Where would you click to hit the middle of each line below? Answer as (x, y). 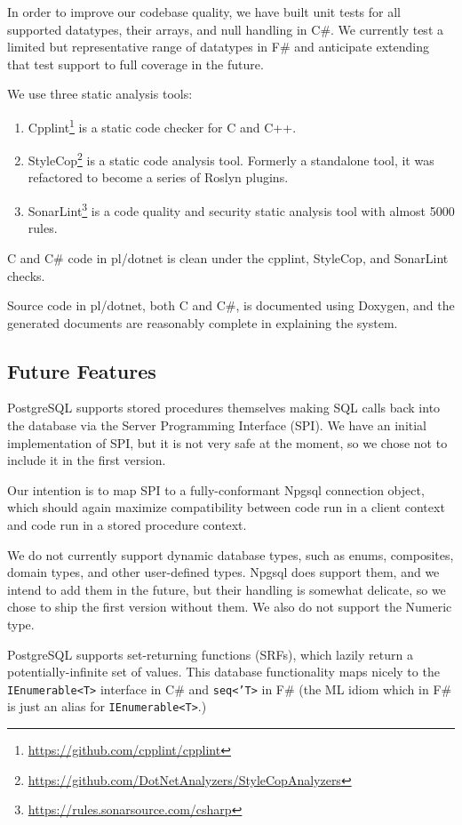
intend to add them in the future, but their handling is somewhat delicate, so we (227, 589)
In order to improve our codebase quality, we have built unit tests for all (204, 12)
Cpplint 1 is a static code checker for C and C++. (162, 125)
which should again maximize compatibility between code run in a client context (226, 507)
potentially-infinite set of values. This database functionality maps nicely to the (223, 672)
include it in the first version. (87, 460)
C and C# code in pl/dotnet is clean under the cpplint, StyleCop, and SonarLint (228, 257)
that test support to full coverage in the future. (135, 64)
